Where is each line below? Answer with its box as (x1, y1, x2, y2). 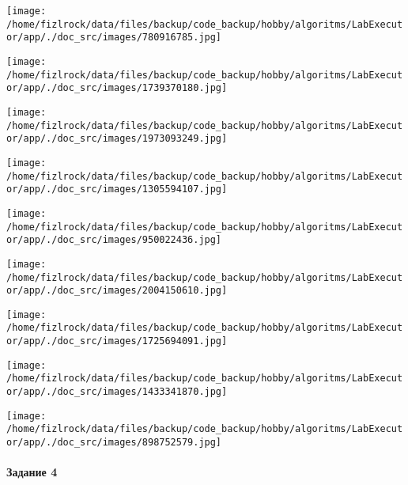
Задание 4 (6, 464, 58, 480)
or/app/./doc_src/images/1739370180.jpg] (6, 82, 228, 94)
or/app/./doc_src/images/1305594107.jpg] (6, 184, 228, 195)
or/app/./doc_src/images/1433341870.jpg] (6, 386, 228, 398)
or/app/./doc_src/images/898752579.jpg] (6, 437, 222, 449)
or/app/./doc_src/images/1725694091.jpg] (6, 335, 228, 347)
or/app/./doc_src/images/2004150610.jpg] (6, 285, 228, 297)
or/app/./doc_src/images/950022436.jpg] (6, 234, 222, 246)
